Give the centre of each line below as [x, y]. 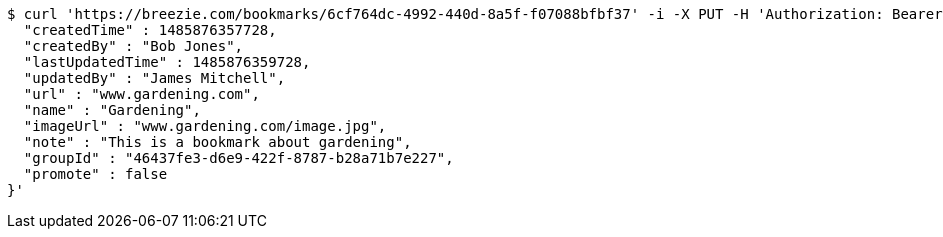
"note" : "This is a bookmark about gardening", [217, 142]
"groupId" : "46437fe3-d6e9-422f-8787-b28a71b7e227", [238, 158]
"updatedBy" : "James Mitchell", [154, 78]
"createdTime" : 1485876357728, [150, 30]
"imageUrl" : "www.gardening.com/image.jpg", [205, 126]
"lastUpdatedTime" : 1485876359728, [167, 62]
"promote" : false [95, 174]
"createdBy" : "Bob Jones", [133, 46]
